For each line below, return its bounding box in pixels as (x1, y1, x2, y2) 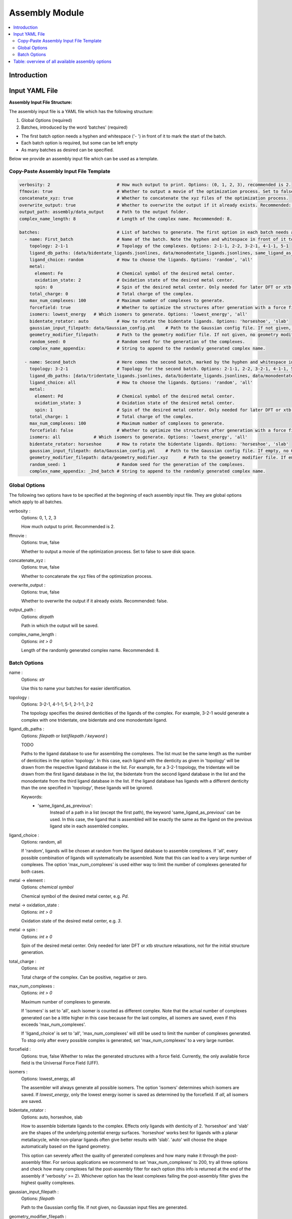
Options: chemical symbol (21, 884, 74, 890)
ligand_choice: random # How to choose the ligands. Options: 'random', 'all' (29, 257, 253, 262)
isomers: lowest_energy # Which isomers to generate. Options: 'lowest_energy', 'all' (29, 312, 248, 317)
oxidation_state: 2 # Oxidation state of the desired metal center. (35, 277, 235, 283)
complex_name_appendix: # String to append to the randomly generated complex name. (29, 346, 266, 351)
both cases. (21, 868, 45, 874)
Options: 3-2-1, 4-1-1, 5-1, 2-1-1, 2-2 (21, 701, 93, 707)
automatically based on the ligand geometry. (21, 1143, 110, 1149)
